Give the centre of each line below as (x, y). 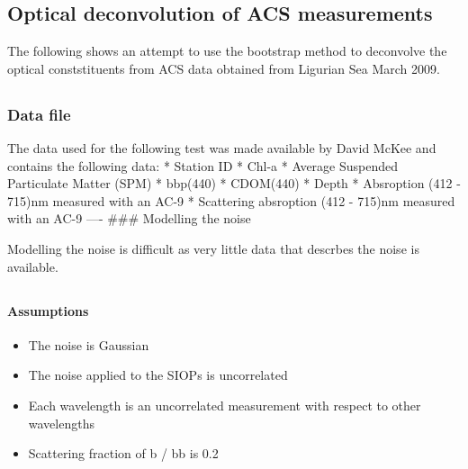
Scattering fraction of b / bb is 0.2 (123, 453)
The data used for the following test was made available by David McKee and (222, 148)
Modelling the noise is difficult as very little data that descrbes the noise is (213, 249)
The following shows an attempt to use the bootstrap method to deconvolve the (227, 51)
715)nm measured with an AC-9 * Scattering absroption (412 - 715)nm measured (231, 200)
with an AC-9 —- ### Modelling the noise (129, 218)
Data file (39, 114)
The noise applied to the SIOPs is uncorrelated (158, 375)
